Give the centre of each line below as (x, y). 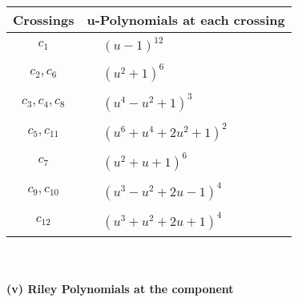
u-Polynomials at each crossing (186, 20)
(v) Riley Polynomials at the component (120, 289)
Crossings (44, 20)
